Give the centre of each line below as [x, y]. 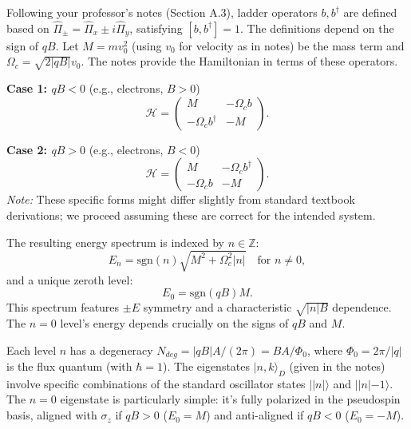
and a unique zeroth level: [70, 279]
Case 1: [27, 88]
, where [325, 350]
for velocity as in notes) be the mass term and [292, 45]
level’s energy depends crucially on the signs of [174, 323]
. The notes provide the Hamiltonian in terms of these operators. [239, 61]
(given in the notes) [337, 366]
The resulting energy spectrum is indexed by [115, 242]
